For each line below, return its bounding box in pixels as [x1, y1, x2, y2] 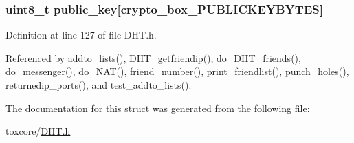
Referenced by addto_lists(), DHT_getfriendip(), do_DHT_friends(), [5, 50, 301, 65]
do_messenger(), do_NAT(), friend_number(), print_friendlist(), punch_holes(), [5, 64, 349, 78]
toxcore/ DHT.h [5, 124, 71, 138]
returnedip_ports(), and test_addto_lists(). [5, 78, 192, 91]
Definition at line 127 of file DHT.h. [5, 27, 157, 42]
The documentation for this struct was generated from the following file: [5, 100, 310, 115]
